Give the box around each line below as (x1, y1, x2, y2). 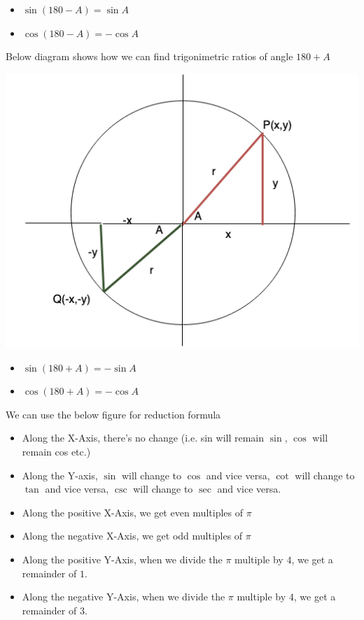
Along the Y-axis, (22, 467, 98, 482)
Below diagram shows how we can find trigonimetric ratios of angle (6, 49, 293, 64)
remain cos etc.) (22, 444, 91, 459)
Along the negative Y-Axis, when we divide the (22, 589, 225, 604)
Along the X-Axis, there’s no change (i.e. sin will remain (22, 430, 265, 445)
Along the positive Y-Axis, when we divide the (22, 552, 223, 567)
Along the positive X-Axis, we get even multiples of (22, 505, 243, 519)
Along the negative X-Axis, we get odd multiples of (22, 528, 243, 543)
